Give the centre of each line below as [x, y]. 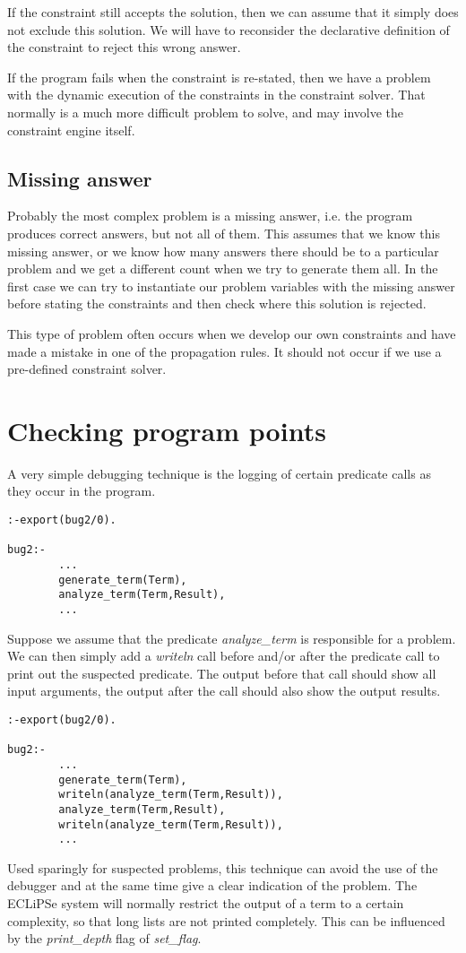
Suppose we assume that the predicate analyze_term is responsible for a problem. [232, 638]
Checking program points [167, 430]
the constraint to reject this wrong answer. [124, 47]
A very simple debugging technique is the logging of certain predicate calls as [219, 473]
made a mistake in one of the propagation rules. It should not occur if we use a [224, 351]
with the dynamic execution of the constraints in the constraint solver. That [216, 95]
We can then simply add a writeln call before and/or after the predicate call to [224, 656]
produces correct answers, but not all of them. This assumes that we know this [224, 233]
